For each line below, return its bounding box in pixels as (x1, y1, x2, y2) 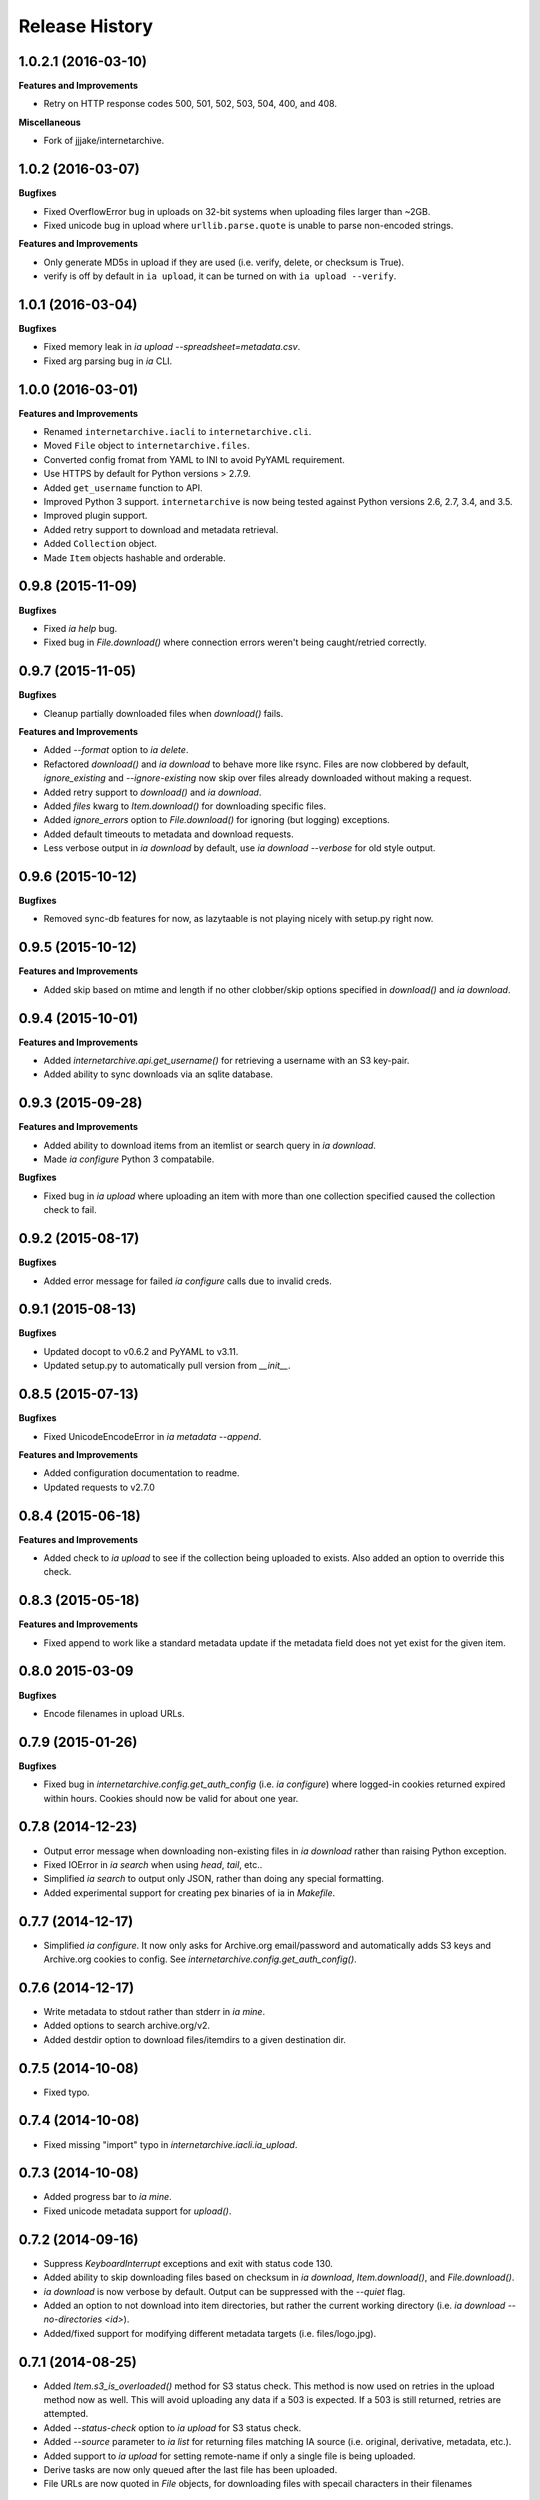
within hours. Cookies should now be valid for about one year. (43, 1792, 299, 1804)
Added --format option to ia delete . (43, 744, 189, 756)
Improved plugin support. (43, 510, 148, 522)
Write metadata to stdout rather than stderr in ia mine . (43, 2005, 265, 2017)
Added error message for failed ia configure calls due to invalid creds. (43, 1275, 332, 1287)
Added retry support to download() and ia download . (43, 786, 262, 798)
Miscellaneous (18, 116, 82, 128)
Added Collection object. (43, 538, 157, 550)
